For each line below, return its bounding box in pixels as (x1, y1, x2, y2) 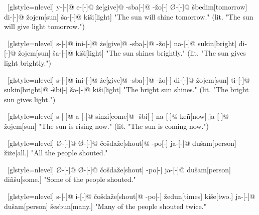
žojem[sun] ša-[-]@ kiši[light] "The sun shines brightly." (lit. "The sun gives (18, 48, 246, 58)
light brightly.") (4, 57, 51, 68)
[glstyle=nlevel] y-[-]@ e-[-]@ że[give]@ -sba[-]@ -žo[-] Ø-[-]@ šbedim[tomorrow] (7, 2, 247, 12)
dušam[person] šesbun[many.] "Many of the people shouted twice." (4, 200, 206, 211)
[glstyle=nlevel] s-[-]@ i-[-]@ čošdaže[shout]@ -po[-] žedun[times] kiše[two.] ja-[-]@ (7, 190, 255, 201)
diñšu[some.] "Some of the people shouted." (4, 174, 136, 184)
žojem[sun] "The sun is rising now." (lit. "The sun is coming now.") (4, 120, 209, 131)
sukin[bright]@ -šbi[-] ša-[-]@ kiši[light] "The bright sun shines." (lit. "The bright (4, 84, 249, 95)
